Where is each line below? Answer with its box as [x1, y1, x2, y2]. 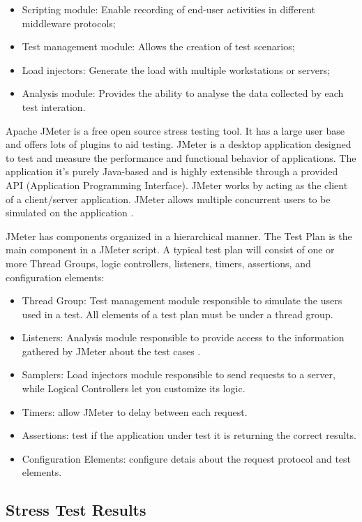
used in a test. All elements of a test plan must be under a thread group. [22, 306, 333, 321]
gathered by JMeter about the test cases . [22, 343, 201, 358]
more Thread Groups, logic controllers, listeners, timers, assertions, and [6, 255, 311, 270]
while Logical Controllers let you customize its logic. [22, 381, 246, 396]
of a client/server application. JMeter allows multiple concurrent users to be [6, 191, 331, 206]
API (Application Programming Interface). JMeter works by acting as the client [6, 177, 348, 192]
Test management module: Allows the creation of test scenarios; [22, 39, 295, 54]
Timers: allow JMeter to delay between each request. [22, 404, 248, 419]
